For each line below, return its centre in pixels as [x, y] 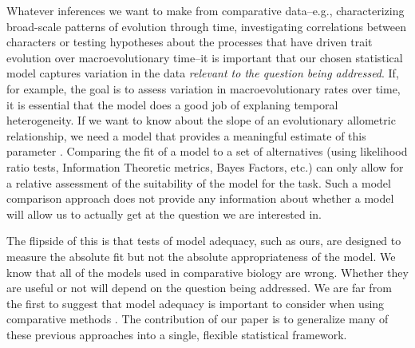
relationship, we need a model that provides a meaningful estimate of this [186, 135]
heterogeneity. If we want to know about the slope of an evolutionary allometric [201, 120]
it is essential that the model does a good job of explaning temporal [172, 104]
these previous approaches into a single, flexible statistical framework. [177, 334]
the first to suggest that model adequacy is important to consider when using [196, 303]
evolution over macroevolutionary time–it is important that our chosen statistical [205, 57]
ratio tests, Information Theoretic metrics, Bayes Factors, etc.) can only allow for [205, 166]
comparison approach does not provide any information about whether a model [200, 198]
